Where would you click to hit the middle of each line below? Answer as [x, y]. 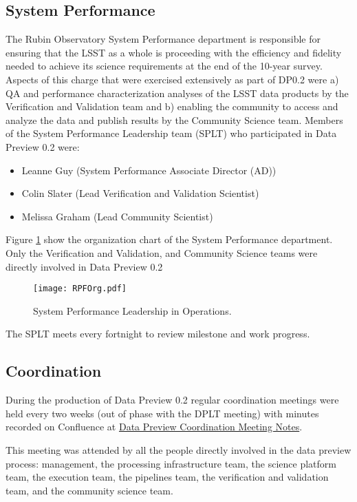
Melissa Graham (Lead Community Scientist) [117, 216]
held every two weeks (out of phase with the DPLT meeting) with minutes [162, 413]
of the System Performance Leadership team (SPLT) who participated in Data [171, 133]
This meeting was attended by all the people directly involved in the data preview [178, 449]
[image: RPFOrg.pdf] [80, 289]
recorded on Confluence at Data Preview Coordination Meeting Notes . [154, 427]
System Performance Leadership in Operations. [132, 310]
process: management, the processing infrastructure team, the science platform [171, 463]
